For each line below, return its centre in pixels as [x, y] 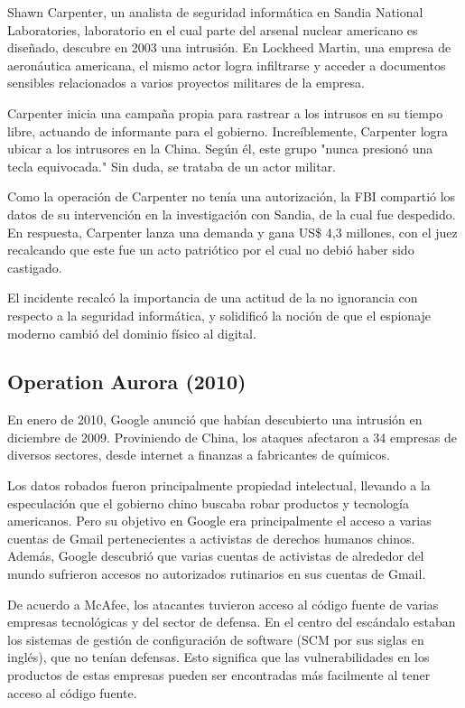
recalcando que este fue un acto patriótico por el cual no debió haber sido [211, 250]
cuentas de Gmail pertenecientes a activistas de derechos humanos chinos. [211, 538]
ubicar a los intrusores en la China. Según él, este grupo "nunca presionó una [220, 149]
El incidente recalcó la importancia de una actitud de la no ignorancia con [213, 298]
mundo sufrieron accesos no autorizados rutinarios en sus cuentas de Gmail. [217, 574]
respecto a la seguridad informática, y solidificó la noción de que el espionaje [219, 315]
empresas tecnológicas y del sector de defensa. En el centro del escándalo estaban [232, 622]
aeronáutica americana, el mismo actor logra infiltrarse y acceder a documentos [227, 65]
